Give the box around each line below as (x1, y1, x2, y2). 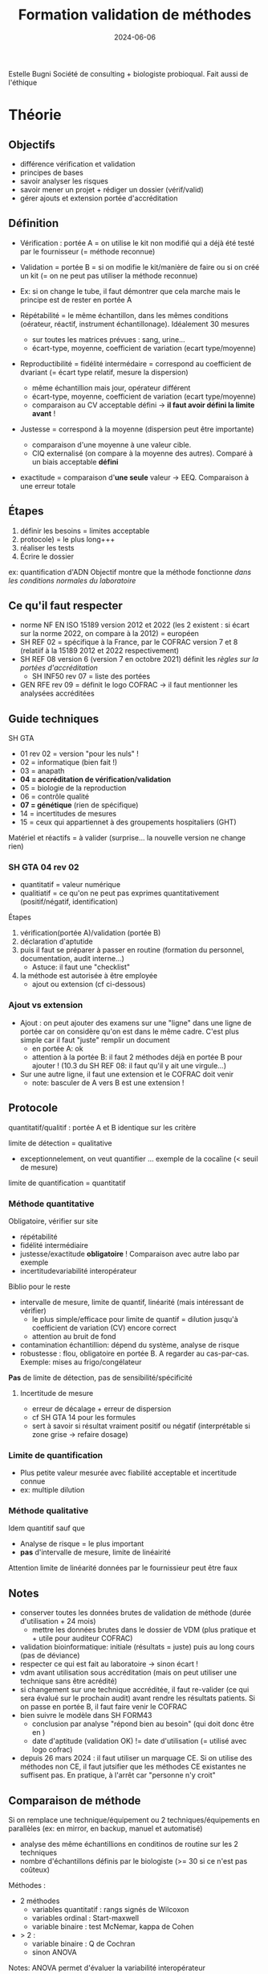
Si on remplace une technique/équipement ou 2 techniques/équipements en (8, 1815, 261, 1825)
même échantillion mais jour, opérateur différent (31, 382, 191, 392)
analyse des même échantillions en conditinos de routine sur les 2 (19, 1840, 239, 1849)
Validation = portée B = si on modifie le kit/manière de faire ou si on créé (19, 262, 260, 271)
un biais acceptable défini (31, 456, 119, 466)
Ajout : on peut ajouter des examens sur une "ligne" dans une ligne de (19, 1018, 252, 1027)
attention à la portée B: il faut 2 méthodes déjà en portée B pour (31, 1052, 243, 1062)
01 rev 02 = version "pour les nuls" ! (19, 749, 139, 758)
